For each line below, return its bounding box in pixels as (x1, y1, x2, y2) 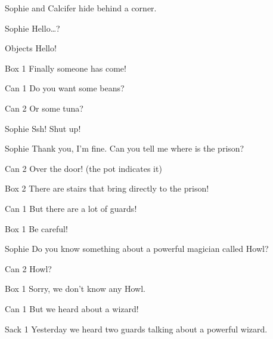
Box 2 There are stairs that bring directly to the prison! (5, 182, 209, 195)
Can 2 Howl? (5, 262, 52, 275)
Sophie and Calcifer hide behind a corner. (5, 2, 157, 14)
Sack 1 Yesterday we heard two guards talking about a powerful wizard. (5, 322, 268, 335)
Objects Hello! (5, 42, 57, 54)
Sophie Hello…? (5, 21, 60, 34)
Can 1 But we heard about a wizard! (5, 302, 139, 315)
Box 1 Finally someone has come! (5, 61, 126, 74)
